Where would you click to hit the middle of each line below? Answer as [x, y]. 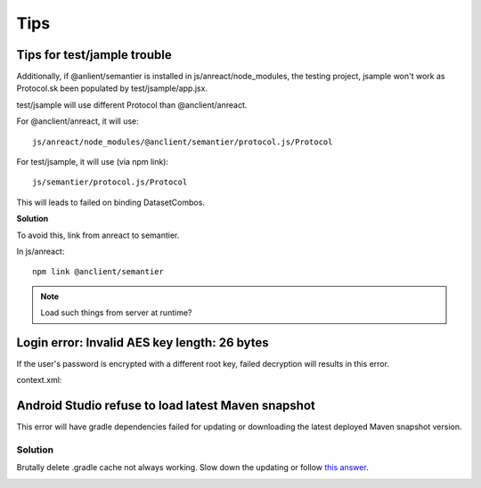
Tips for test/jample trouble [94, 55]
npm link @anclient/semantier [98, 272]
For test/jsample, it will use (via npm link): [93, 162]
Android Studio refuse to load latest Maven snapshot [166, 406]
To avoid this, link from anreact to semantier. [98, 235]
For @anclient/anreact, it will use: [78, 121]
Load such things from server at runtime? [116, 313]
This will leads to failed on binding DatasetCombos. [110, 202]
